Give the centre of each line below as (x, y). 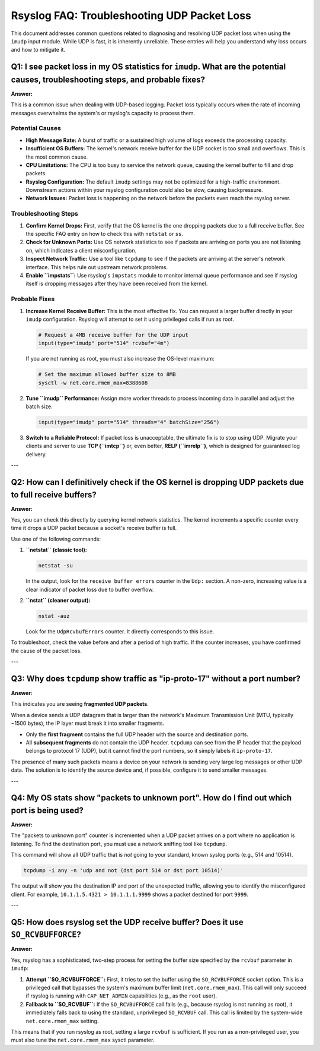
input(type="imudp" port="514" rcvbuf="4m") (104, 343)
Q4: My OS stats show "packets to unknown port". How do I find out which (151, 798)
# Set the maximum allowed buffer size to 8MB (107, 375)
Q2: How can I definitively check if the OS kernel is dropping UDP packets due (157, 482)
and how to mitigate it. (38, 50)
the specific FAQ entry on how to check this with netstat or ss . (105, 234)
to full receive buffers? (54, 495)
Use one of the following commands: (56, 539)
